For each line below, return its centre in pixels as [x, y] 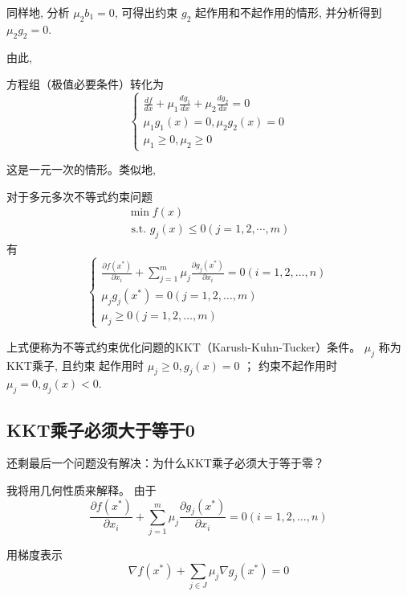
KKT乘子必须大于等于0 [101, 429]
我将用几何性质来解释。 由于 [81, 490]
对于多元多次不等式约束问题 [79, 196]
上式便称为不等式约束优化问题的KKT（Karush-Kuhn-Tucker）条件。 [184, 346]
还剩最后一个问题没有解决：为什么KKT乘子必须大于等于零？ [165, 463]
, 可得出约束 [146, 12]
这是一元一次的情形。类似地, [81, 169]
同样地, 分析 [38, 12]
